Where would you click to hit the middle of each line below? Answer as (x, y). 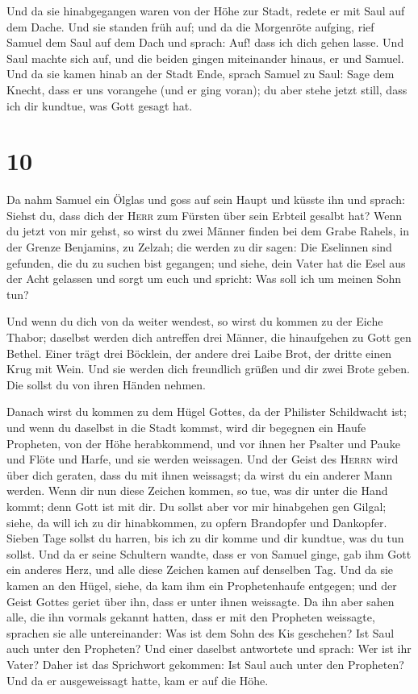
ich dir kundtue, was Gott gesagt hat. (100, 105)
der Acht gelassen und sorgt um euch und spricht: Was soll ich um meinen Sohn (204, 278)
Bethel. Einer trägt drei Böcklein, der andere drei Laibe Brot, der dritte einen (199, 353)
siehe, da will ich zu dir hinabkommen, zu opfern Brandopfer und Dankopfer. (197, 522)
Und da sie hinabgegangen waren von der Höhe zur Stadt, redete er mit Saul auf (206, 10)
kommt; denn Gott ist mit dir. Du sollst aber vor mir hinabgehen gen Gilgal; (196, 506)
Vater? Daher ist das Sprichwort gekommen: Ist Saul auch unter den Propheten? (205, 664)
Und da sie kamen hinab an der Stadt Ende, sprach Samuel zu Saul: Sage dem (201, 74)
